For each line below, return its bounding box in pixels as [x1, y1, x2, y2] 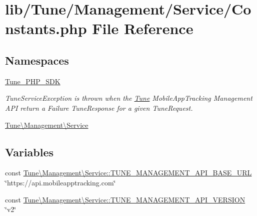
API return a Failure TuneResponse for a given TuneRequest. [5, 102, 193, 113]
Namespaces [5, 52, 69, 68]
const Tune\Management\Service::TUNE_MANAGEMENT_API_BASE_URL [5, 167, 252, 178]
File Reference [92, 18, 193, 39]
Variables [5, 144, 54, 159]
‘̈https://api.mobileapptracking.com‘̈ [5, 177, 116, 187]
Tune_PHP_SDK [5, 76, 60, 86]
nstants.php [5, 18, 87, 39]
